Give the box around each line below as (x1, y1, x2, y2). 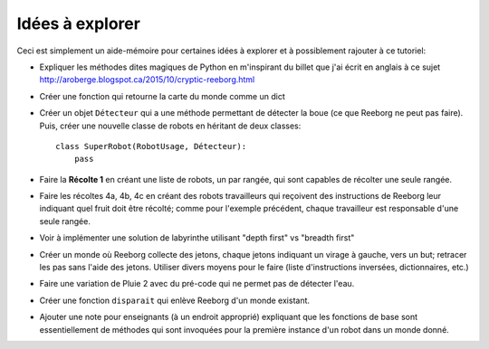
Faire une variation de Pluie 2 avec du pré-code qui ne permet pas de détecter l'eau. (39, 278, 355, 289)
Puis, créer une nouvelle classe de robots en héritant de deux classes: (39, 120, 302, 131)
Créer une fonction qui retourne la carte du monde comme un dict (39, 90, 285, 101)
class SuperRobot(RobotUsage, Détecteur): (55, 141, 247, 151)
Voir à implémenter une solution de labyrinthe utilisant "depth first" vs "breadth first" (39, 232, 355, 243)
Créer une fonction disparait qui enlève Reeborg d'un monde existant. (39, 295, 311, 306)
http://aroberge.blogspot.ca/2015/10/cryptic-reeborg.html (39, 74, 255, 85)
